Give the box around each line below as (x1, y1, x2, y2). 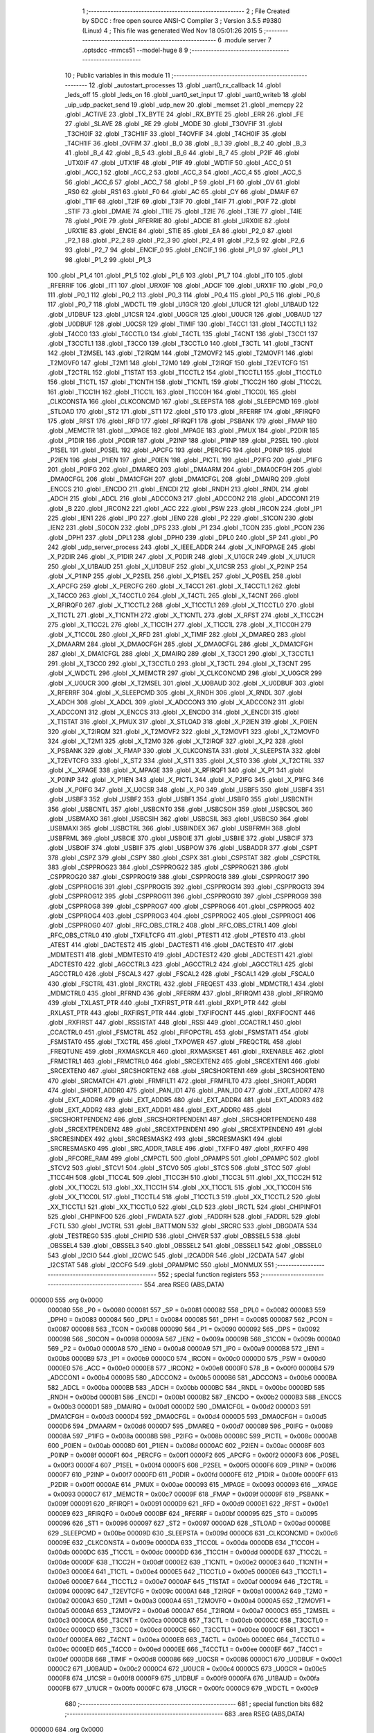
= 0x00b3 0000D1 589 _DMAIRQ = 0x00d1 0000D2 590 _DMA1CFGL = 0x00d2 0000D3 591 (47, 1402, 311, 1411)
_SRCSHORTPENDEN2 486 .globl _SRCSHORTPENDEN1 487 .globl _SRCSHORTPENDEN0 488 (47, 1115, 317, 1124)
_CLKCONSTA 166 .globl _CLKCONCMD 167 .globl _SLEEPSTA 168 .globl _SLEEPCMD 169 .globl (47, 397, 319, 406)
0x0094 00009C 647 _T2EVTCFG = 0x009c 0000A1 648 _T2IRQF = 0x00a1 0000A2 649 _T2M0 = (47, 1587, 328, 1595)
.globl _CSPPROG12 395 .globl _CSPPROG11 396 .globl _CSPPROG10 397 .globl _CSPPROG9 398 (47, 892, 322, 900)
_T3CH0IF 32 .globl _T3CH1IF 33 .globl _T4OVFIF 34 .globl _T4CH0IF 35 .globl (64, 129, 287, 138)
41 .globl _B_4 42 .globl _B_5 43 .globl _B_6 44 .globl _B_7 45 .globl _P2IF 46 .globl (64, 149, 300, 157)
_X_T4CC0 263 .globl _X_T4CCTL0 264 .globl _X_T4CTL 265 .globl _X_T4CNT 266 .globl (47, 591, 299, 600)
